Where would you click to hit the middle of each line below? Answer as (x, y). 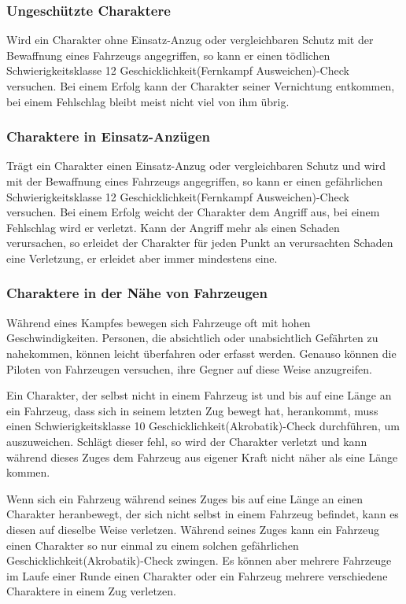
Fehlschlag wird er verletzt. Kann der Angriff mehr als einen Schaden (173, 227)
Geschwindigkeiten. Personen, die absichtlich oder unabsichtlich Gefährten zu (192, 338)
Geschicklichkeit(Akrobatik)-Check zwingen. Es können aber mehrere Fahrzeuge (199, 560)
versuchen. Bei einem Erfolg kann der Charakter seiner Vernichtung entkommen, (201, 86)
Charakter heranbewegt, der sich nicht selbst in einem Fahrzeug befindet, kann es (203, 514)
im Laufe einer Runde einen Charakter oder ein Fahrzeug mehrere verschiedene (197, 575)
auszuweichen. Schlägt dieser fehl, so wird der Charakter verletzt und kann (187, 441)
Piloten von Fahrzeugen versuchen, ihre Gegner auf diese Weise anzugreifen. (189, 368)
